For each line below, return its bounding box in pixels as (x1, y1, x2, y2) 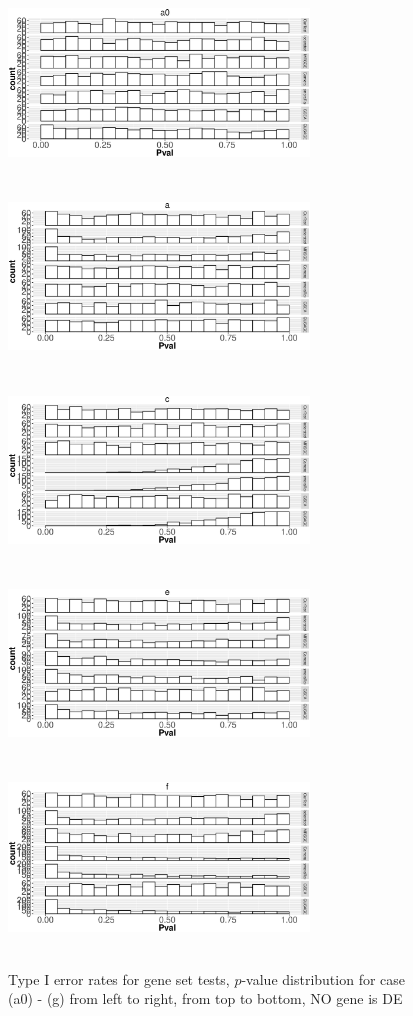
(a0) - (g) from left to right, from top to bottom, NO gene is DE (8, 988, 403, 1009)
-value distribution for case (241, 968, 406, 989)
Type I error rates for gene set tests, (8, 968, 230, 989)
